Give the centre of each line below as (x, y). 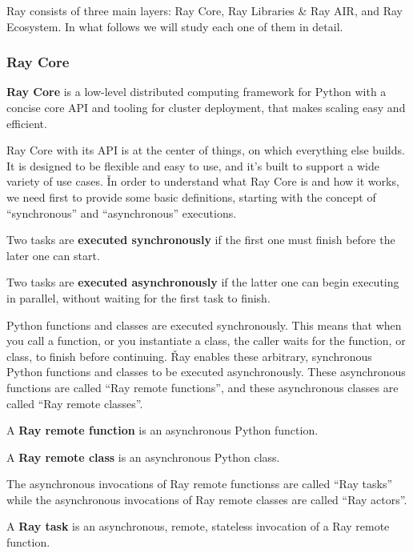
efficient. (27, 123)
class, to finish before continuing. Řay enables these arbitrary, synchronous (189, 356)
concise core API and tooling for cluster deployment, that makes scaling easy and (206, 107)
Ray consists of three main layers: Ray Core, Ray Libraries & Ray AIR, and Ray (204, 10)
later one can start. (53, 255)
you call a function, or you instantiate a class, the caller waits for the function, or (206, 341)
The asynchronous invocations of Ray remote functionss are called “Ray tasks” (200, 484)
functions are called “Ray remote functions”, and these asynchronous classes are (202, 387)
